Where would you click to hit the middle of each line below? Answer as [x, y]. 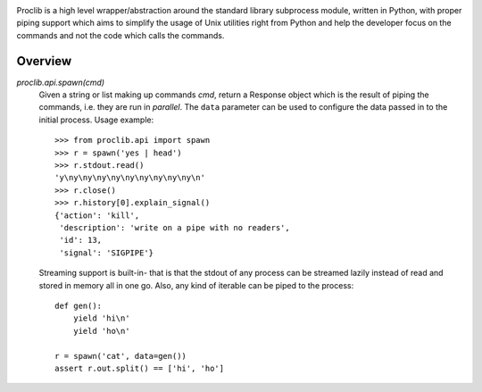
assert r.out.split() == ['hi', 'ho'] [140, 368]
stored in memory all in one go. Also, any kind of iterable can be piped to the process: [196, 285]
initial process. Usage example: [96, 120]
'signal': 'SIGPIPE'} [107, 253]
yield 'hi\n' [101, 318]
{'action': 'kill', [97, 215]
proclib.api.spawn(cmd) [61, 82]
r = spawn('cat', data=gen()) [121, 356]
